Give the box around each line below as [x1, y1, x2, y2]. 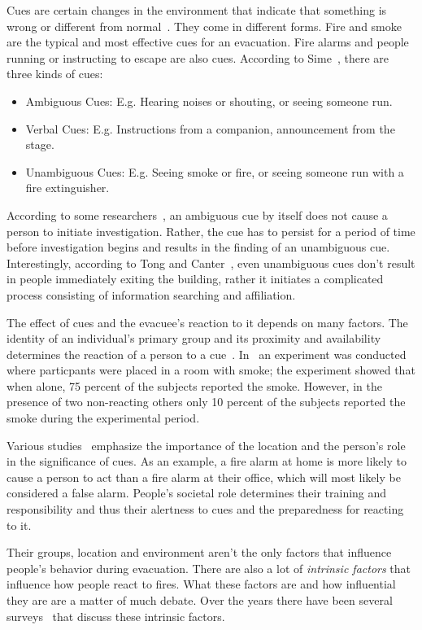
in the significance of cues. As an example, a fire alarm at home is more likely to [7, 453, 407, 470]
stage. [25, 136, 54, 153]
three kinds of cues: [7, 65, 103, 82]
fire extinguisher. [25, 179, 110, 196]
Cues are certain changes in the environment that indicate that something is [7, 2, 387, 18]
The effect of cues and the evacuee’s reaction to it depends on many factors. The [7, 313, 408, 330]
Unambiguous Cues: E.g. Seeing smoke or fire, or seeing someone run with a [25, 163, 404, 180]
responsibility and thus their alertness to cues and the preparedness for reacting [7, 501, 404, 518]
